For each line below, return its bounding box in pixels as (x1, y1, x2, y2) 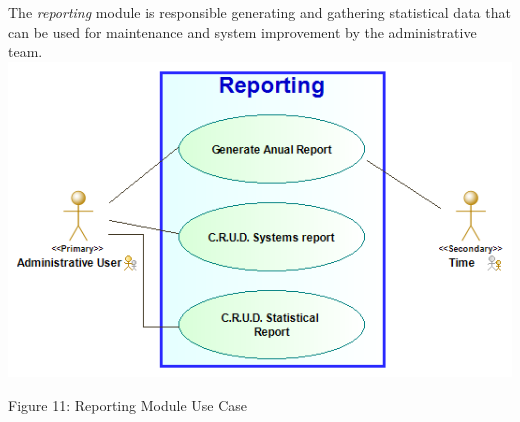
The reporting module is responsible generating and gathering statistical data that (8, 2, 511, 22)
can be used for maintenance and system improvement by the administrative (8, 21, 477, 42)
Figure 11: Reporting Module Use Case (8, 395, 248, 416)
